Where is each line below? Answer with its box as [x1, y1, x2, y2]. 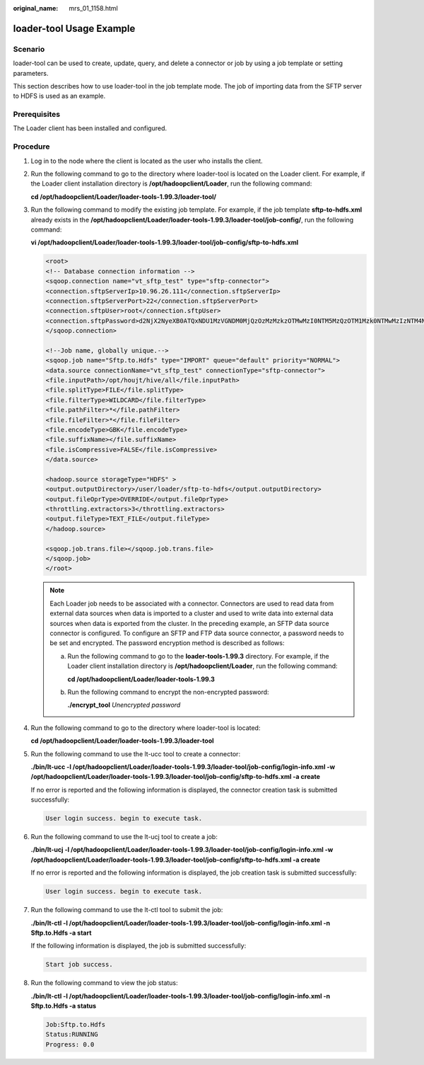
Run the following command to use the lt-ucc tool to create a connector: [30, 749, 240, 758]
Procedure [13, 142, 50, 152]
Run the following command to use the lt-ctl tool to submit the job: [30, 906, 223, 914]
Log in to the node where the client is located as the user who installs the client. [30, 156, 263, 165]
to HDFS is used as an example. [13, 92, 106, 101]
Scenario [13, 44, 45, 54]
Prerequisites [13, 110, 60, 120]
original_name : [13, 4, 59, 12]
